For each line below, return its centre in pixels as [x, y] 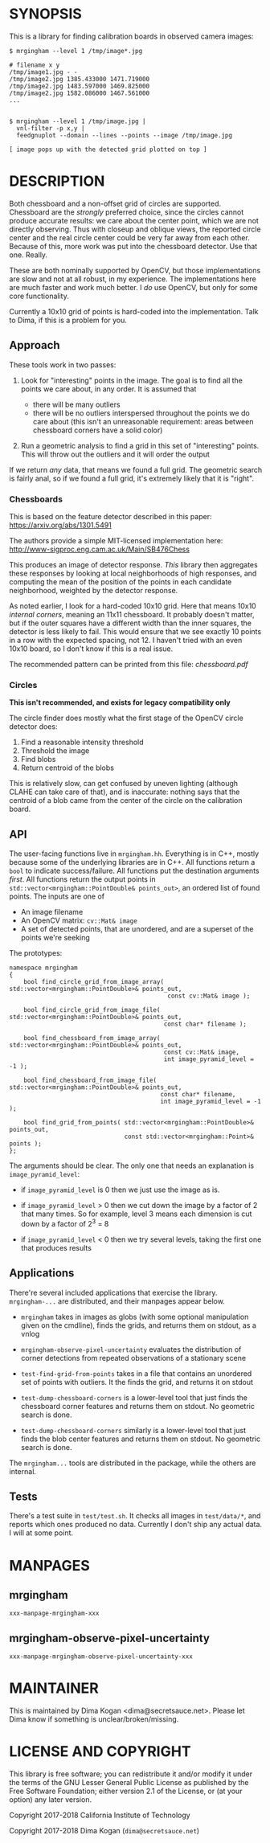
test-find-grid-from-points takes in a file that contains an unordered [136, 1373]
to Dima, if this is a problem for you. [68, 320]
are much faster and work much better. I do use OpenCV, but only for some [133, 287]
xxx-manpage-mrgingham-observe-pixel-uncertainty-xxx [101, 1657]
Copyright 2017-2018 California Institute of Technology [100, 1815]
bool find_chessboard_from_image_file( [90, 1081]
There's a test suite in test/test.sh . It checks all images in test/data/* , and [135, 1516]
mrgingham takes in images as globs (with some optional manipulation [135, 1317]
